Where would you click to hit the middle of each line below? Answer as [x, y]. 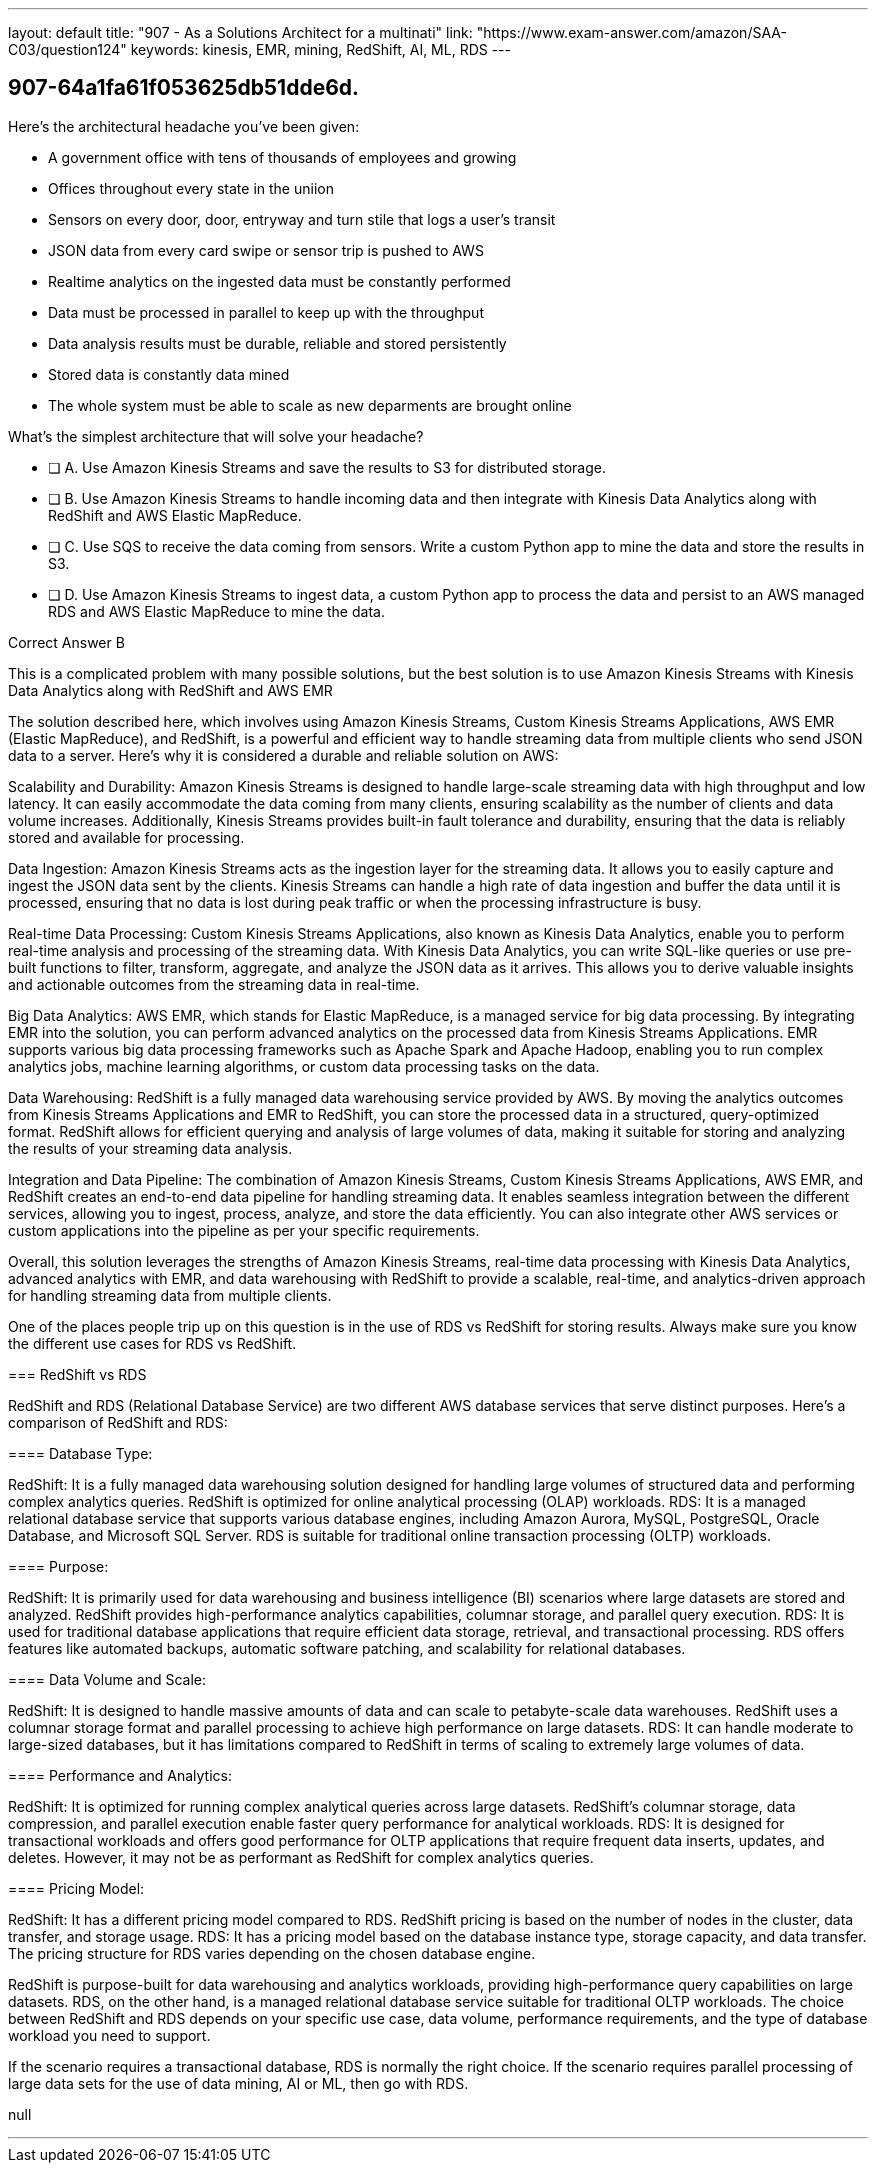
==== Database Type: [80, 1453]
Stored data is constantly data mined [169, 374]
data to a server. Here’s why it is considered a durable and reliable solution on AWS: [283, 755]
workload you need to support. [109, 2035]
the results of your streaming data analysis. [150, 1148]
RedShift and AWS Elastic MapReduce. [175, 515]
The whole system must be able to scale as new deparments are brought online [310, 405]
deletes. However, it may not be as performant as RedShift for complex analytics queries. [301, 1857]
